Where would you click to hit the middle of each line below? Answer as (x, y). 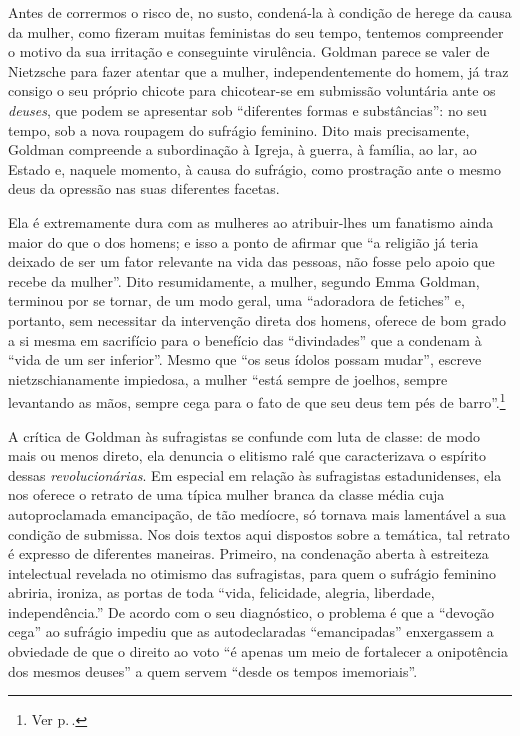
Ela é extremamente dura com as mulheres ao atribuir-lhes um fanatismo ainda (251, 221)
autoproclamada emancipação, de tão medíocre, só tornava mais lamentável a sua (257, 513)
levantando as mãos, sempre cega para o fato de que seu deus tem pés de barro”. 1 (257, 400)
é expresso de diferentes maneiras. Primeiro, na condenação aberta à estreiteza (248, 553)
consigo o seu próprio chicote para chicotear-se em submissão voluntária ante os (252, 90)
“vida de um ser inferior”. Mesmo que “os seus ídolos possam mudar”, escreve (245, 359)
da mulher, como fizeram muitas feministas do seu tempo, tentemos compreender (256, 31)
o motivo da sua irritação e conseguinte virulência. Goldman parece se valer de (249, 51)
